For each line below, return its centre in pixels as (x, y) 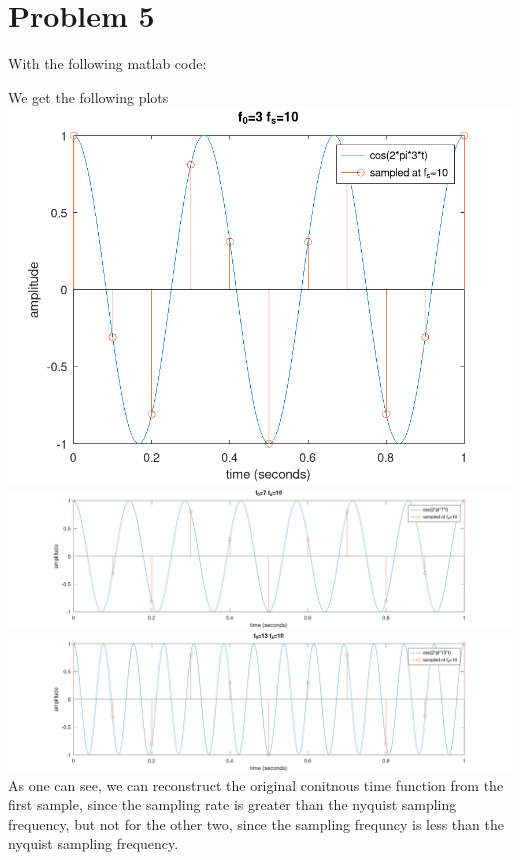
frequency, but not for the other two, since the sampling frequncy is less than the (256, 823)
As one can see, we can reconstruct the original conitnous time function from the (256, 784)
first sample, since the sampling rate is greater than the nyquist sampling (232, 804)
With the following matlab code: (107, 63)
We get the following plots (88, 96)
